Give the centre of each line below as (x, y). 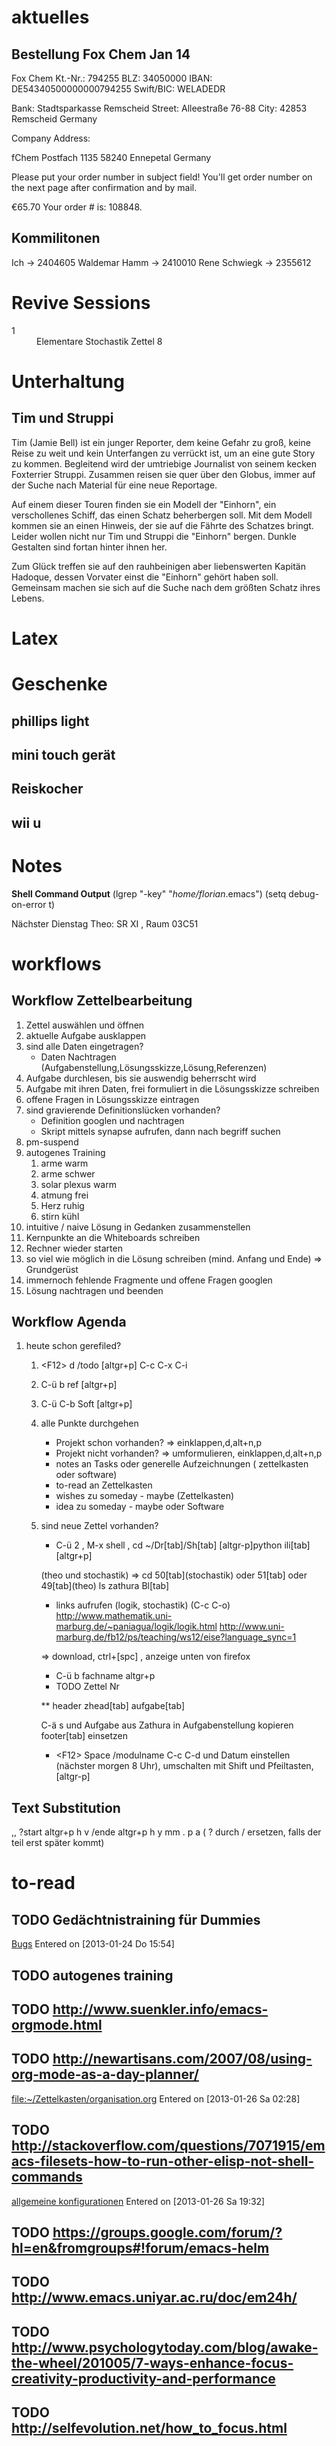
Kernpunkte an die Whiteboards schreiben (113, 1237)
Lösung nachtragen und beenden (94, 1290)
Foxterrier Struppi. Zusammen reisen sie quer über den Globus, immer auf (163, 474)
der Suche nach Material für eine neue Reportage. (114, 485)
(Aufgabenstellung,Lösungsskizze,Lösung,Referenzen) (154, 1067)
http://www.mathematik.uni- (114, 1616)
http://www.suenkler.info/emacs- (160, 2009)
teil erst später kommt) (58, 1843)
